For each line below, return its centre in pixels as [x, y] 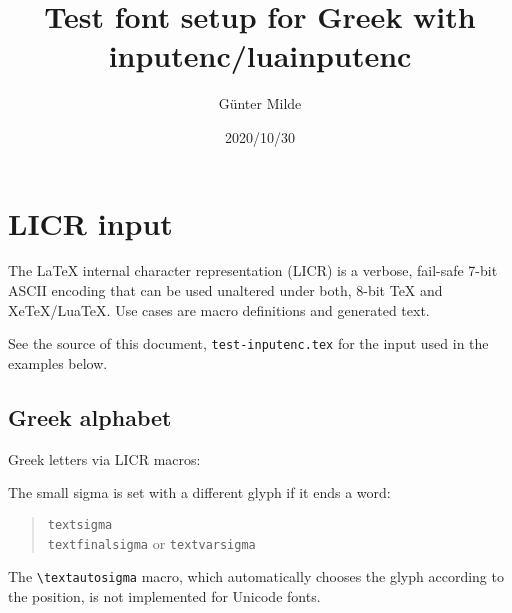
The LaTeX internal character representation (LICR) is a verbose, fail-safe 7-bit [253, 270]
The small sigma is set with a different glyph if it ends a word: [199, 492]
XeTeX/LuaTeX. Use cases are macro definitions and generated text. [219, 309]
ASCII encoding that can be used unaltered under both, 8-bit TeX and [225, 290]
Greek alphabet [90, 416]
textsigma [80, 524]
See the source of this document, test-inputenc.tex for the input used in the [248, 343]
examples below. [58, 362]
